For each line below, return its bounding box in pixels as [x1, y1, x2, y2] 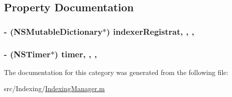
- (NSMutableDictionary [4, 25, 103, 37]
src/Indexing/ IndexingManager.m [4, 83, 105, 94]
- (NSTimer [4, 48, 51, 60]
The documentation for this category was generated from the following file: [4, 67, 229, 77]
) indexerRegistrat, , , [106, 25, 194, 37]
